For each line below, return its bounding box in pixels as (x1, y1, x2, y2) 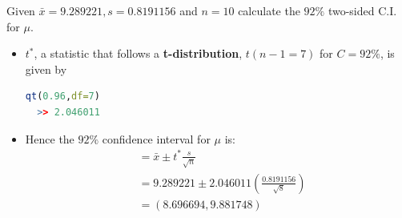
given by (25, 60, 67, 77)
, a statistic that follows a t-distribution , (34, 45, 243, 62)
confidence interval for (102, 130, 211, 147)
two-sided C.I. (328, 2, 397, 18)
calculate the (238, 2, 300, 18)
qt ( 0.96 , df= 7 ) (25, 91, 100, 103)
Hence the (25, 130, 74, 147)
